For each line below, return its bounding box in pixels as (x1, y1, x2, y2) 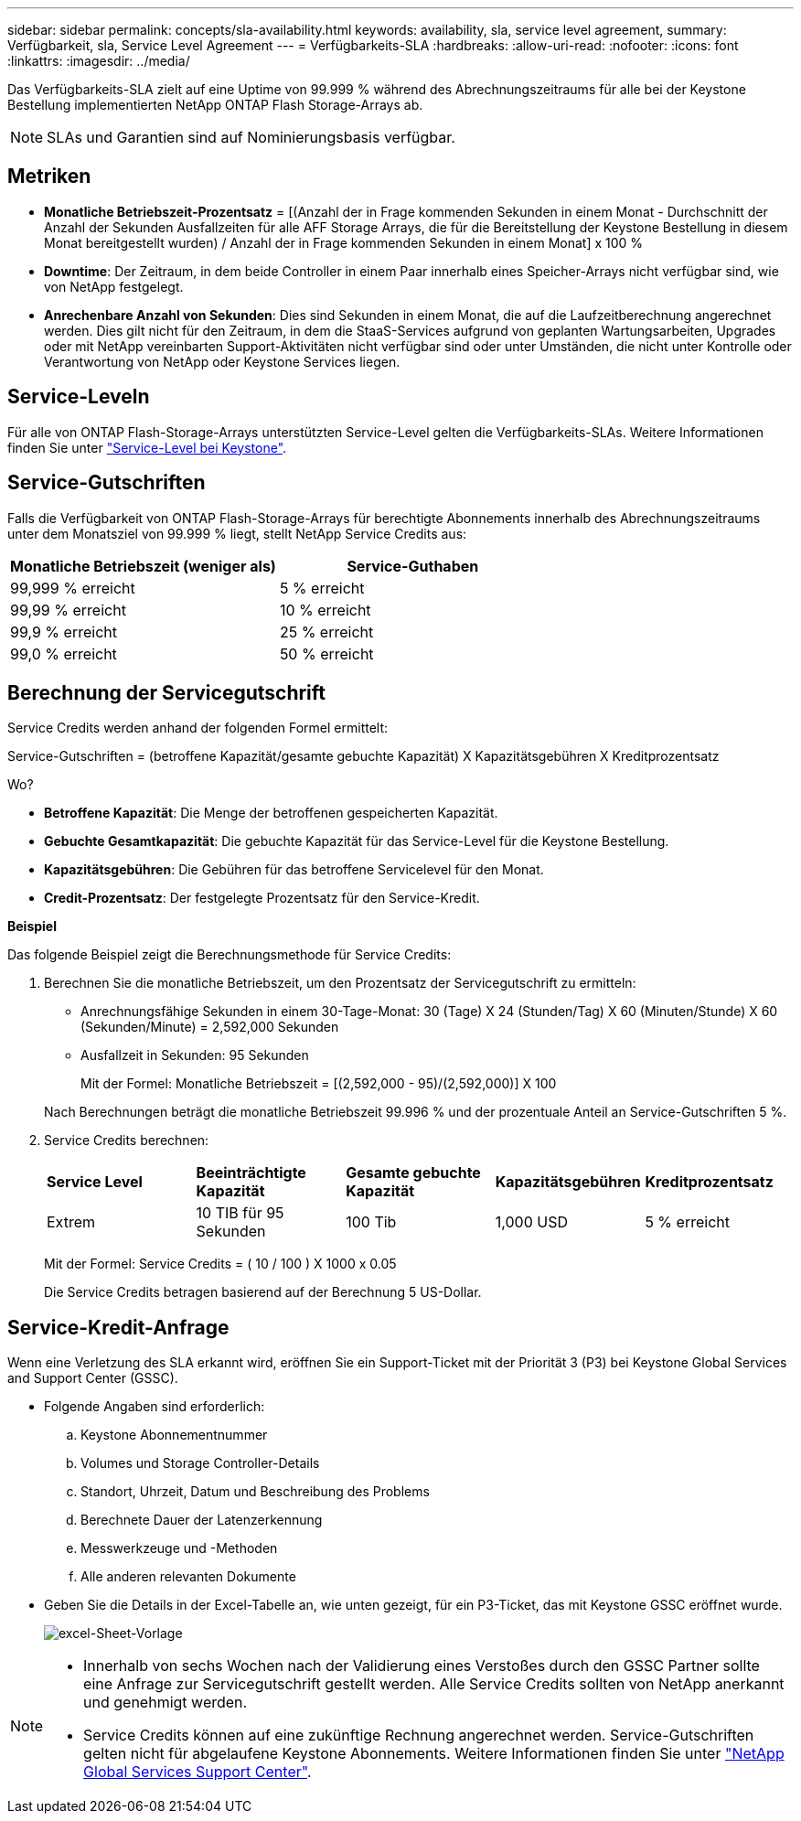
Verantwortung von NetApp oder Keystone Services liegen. (44, 353, 400, 370)
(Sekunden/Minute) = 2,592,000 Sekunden (80, 1019, 339, 1035)
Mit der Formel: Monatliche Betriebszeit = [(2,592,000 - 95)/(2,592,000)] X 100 (80, 1076, 557, 1092)
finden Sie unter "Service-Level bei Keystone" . (7, 439, 287, 455)
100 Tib (346, 1213, 397, 1232)
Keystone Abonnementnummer (80, 1427, 268, 1443)
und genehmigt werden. (83, 1693, 248, 1712)
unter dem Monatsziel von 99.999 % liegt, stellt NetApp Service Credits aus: (7, 525, 467, 541)
